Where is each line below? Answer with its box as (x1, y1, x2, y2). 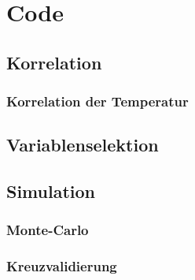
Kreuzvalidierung (6, 256, 117, 276)
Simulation (6, 179, 96, 203)
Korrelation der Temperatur (6, 91, 189, 111)
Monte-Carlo (6, 220, 89, 240)
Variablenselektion (6, 133, 159, 157)
